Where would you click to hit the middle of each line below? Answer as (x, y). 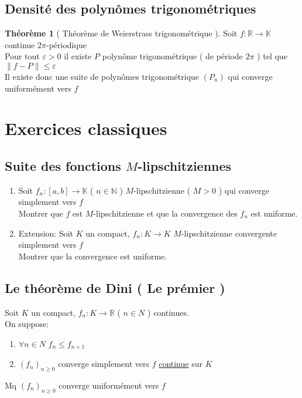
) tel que (272, 56)
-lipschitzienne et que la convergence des (165, 213)
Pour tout (22, 56)
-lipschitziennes (185, 165)
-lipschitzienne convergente (229, 233)
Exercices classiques (86, 128)
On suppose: (27, 324)
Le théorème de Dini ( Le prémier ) (115, 287)
